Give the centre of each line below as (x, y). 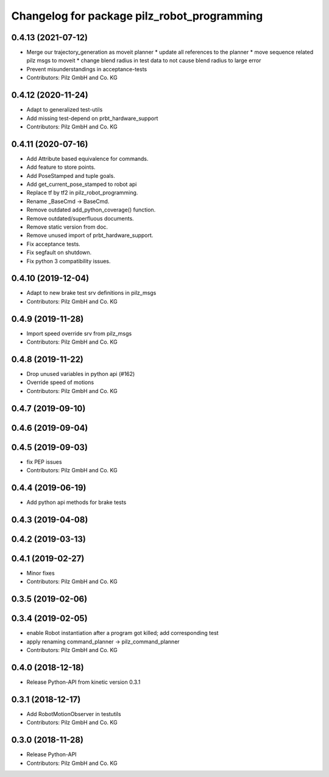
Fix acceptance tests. (53, 244)
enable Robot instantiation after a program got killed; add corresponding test (122, 633)
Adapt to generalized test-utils (65, 110)
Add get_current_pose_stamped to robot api (82, 184)
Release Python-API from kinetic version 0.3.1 (83, 682)
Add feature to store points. (61, 167)
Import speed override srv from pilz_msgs (79, 333)
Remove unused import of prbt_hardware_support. (90, 235)
